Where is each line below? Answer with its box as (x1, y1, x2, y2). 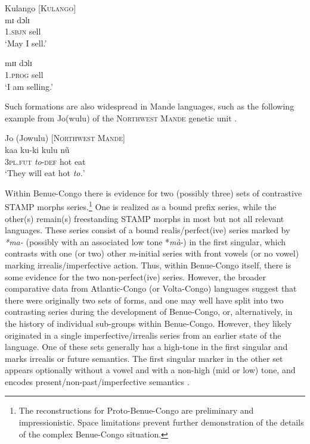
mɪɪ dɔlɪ (5, 57, 32, 69)
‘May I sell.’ (5, 36, 47, 49)
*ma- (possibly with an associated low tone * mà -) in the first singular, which (5, 235, 286, 248)
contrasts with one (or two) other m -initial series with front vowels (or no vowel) (5, 247, 299, 259)
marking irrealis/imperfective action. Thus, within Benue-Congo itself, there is (5, 258, 292, 271)
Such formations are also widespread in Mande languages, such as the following (5, 100, 294, 112)
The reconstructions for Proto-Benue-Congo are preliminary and (18, 404, 254, 417)
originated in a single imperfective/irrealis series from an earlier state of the (5, 329, 281, 341)
